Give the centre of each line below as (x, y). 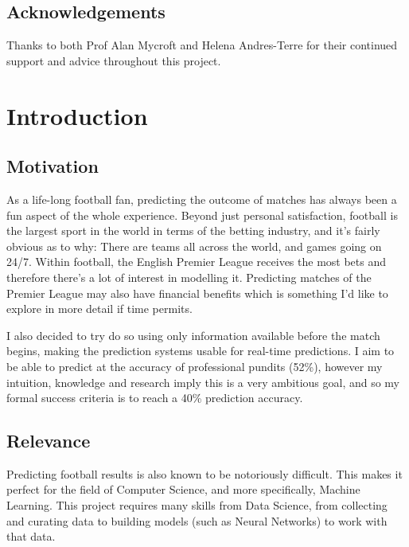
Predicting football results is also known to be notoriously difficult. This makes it (204, 473)
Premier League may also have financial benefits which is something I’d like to (197, 293)
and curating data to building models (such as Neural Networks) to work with (197, 520)
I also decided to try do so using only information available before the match (193, 335)
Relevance (49, 441)
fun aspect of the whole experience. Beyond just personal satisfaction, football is (202, 215)
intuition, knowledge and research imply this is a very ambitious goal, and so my (203, 382)
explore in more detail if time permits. (99, 309)
